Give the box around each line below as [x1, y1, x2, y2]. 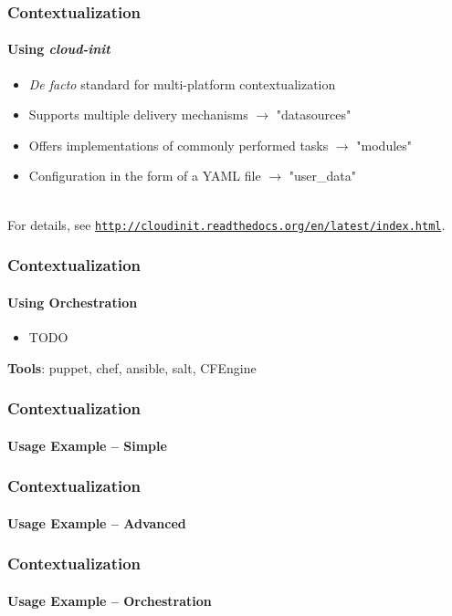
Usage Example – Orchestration [7, 590, 212, 610]
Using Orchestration [7, 292, 138, 311]
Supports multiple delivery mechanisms [28, 105, 248, 124]
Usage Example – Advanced [7, 513, 186, 532]
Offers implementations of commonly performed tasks [28, 135, 329, 154]
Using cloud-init [7, 39, 110, 58]
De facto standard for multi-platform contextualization [28, 74, 336, 93]
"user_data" [289, 166, 356, 185]
